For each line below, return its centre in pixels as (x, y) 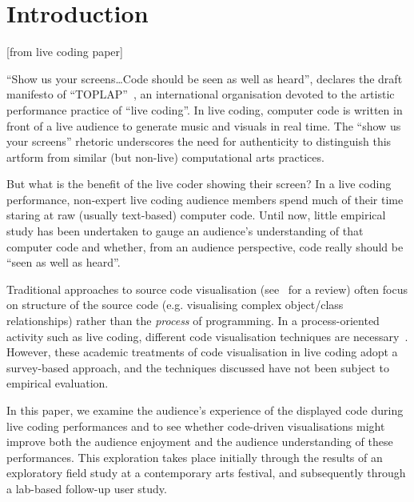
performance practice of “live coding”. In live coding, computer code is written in (205, 109)
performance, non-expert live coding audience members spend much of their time (205, 199)
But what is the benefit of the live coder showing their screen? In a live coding (199, 184)
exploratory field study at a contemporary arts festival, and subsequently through (206, 473)
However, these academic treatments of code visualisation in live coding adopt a (202, 352)
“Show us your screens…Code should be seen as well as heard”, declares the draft (205, 78)
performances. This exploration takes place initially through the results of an (195, 457)
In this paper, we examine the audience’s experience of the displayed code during (205, 410)
